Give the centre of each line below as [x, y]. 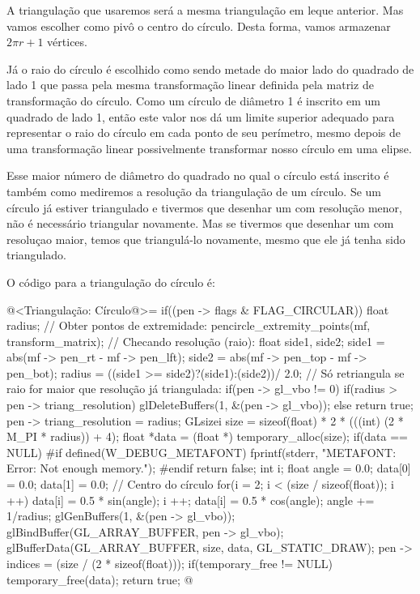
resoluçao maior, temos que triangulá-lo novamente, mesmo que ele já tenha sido [206, 239]
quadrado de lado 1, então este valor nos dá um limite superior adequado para [201, 116]
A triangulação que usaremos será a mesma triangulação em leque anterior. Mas [205, 10]
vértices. [67, 42]
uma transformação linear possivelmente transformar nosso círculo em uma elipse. [209, 148]
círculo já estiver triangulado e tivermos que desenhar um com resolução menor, [204, 207]
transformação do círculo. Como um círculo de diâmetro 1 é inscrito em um [193, 100]
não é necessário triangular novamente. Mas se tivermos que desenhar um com [200, 223]
